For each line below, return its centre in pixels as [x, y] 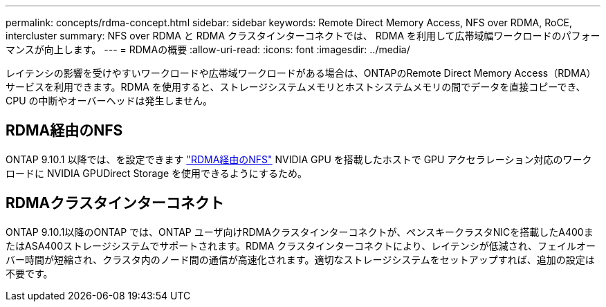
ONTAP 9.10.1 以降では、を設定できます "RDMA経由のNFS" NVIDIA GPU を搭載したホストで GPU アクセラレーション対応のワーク [299, 159]
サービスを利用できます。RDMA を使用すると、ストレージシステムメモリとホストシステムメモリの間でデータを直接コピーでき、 [296, 87]
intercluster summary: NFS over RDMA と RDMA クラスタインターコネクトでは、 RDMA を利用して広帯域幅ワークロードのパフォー [303, 36]
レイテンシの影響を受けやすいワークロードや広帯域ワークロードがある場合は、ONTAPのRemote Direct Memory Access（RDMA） [301, 73]
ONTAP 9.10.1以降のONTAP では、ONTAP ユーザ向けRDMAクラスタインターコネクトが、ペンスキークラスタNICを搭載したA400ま [300, 232]
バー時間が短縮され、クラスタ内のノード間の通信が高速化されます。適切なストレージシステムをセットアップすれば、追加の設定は [300, 259]
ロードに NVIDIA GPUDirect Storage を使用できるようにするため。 [156, 173]
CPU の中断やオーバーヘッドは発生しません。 [109, 101]
